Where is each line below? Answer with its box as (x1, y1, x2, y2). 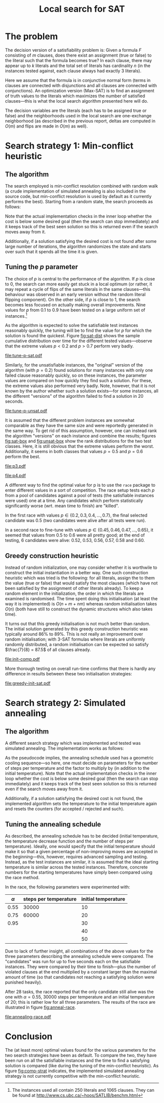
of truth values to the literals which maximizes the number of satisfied (5, 93, 145, 99)
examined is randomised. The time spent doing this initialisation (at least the (5, 596, 158, 602)
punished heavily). (5, 979, 42, 985)
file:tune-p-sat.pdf (5, 353, 42, 359)
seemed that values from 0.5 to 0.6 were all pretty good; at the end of (5, 532, 145, 538)
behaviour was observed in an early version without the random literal (5, 291, 146, 297)
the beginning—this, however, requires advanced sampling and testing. (5, 854, 148, 860)
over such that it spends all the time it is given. (5, 248, 99, 255)
